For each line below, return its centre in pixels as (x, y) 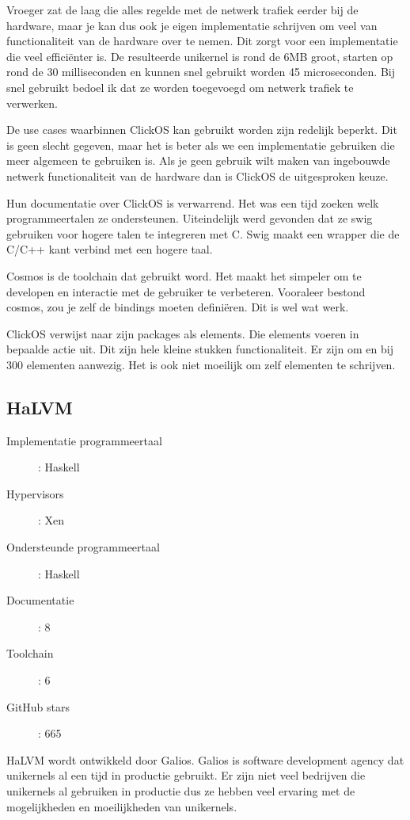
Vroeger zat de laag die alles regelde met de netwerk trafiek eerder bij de (182, 10)
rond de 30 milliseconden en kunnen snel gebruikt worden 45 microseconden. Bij (201, 72)
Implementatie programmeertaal (84, 440)
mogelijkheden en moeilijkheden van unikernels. (122, 806)
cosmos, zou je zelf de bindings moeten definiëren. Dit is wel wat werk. (178, 307)
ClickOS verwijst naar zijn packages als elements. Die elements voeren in (183, 333)
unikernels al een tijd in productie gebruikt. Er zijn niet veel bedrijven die (186, 775)
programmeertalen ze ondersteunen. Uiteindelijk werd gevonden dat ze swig (190, 218)
